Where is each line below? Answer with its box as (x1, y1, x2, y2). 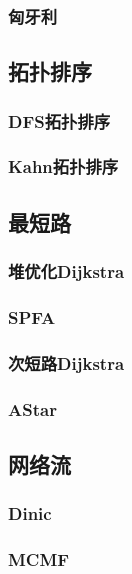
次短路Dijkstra (8, 350, 125, 375)
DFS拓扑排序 (8, 108, 111, 133)
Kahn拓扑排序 (8, 154, 119, 179)
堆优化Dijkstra (8, 259, 125, 284)
